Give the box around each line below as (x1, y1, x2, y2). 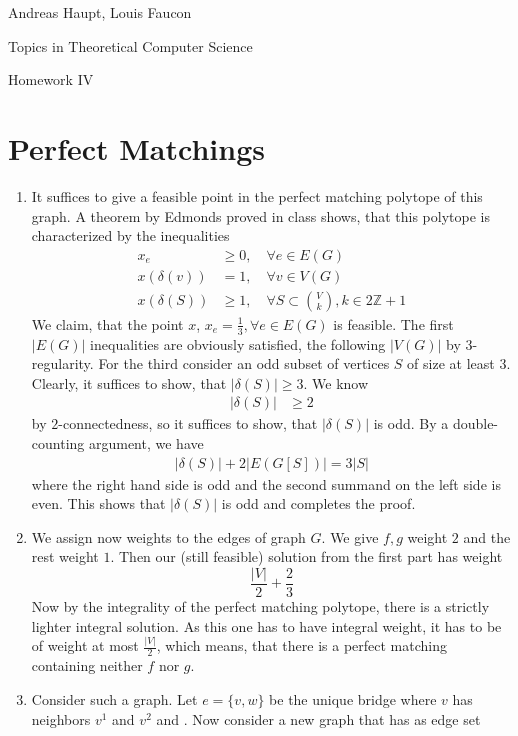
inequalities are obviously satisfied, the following (90, 333, 386, 354)
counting (31, 433, 85, 454)
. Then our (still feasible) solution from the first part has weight (110, 546, 503, 567)
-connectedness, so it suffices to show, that (58, 413, 318, 434)
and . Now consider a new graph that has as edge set (156, 708, 481, 729)
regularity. (31, 353, 94, 374)
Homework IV (8, 69, 94, 90)
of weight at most (31, 635, 139, 656)
